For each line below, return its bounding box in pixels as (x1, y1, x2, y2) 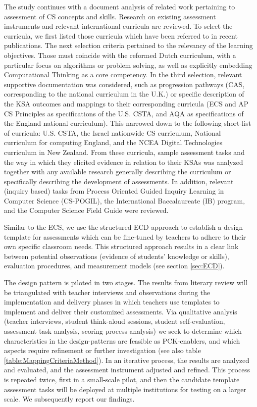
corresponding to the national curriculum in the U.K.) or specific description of (4, 89, 245, 99)
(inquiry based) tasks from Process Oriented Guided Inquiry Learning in (4, 186, 224, 196)
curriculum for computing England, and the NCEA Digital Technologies (4, 137, 223, 148)
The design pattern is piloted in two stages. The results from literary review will (4, 277, 248, 288)
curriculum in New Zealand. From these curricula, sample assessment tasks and (4, 147, 245, 157)
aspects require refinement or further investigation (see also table (4, 345, 201, 356)
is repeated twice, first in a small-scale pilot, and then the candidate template (4, 374, 240, 384)
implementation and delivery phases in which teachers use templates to (4, 297, 220, 307)
